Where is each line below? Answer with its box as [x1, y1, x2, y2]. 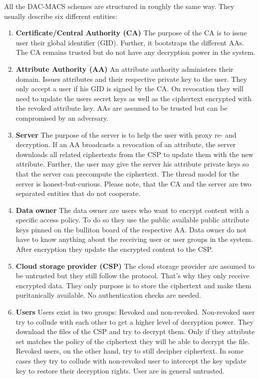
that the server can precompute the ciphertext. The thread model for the [15, 168, 239, 179]
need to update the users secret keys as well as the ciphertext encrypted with [15, 93, 252, 103]
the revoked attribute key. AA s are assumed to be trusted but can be [15, 103, 228, 113]
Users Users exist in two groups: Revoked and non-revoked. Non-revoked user [15, 307, 255, 317]
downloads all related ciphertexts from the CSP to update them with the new [15, 149, 254, 159]
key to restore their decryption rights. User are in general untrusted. [15, 365, 225, 376]
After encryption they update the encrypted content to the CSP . [15, 244, 213, 254]
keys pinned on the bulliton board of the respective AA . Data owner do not [15, 224, 247, 234]
